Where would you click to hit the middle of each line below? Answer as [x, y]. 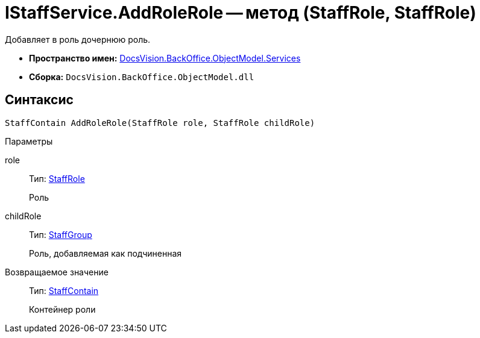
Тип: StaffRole [57, 178]
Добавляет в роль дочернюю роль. [78, 39]
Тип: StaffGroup [61, 234]
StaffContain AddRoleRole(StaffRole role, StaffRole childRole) [160, 123]
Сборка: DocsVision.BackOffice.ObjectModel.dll [142, 77]
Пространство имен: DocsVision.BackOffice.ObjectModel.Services [165, 58]
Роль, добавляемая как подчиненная [106, 253]
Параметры [29, 141]
